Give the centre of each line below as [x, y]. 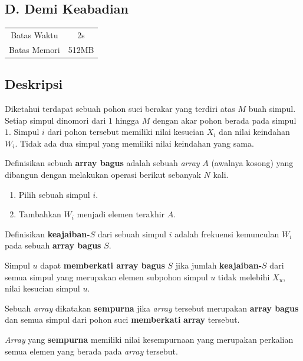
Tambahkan [40, 214]
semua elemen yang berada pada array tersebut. [91, 351]
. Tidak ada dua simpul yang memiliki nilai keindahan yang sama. [134, 143]
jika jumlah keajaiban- [219, 265]
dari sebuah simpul [132, 234]
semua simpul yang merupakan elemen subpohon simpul [106, 276]
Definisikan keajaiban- [47, 234]
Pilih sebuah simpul [54, 194]
